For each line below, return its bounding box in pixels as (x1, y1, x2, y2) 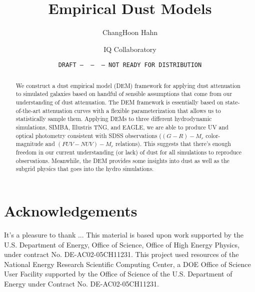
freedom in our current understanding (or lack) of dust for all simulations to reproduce (15, 148, 241, 156)
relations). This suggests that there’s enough (115, 139, 231, 148)
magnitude (15, 139, 43, 148)
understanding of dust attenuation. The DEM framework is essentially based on (15, 98, 223, 106)
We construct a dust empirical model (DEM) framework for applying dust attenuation (15, 81, 240, 89)
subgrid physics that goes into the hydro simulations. (15, 164, 154, 173)
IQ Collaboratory (103, 43, 156, 54)
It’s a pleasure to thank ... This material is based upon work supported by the (4, 229, 243, 239)
